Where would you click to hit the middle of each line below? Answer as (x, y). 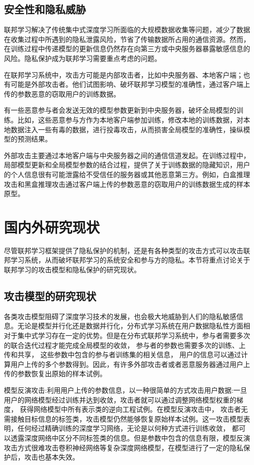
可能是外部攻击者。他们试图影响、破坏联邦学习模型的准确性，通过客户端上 (130, 84)
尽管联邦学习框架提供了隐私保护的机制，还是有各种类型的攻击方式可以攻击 (124, 250)
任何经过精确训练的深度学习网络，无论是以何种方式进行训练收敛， (123, 428)
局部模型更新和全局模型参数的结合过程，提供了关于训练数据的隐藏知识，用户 (127, 165)
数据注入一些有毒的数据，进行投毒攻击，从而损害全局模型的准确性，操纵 (127, 129)
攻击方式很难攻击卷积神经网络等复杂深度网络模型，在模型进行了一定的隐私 (124, 447)
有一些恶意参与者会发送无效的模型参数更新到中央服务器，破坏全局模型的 (120, 110)
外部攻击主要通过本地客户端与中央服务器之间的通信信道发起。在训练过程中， (127, 155)
